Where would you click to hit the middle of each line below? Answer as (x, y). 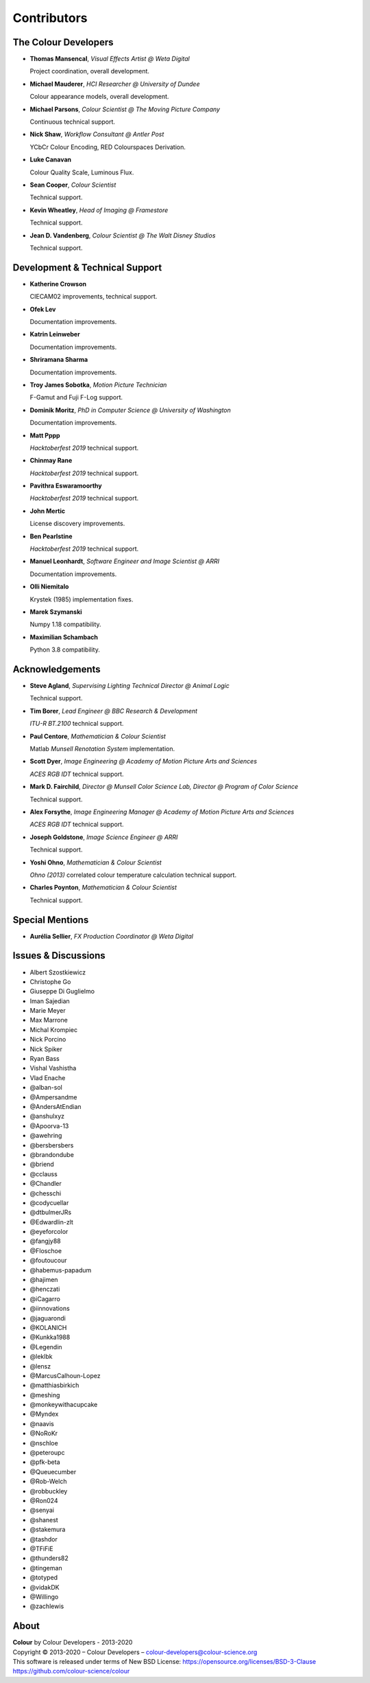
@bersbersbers (52, 1145)
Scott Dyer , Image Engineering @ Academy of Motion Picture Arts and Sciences (143, 762)
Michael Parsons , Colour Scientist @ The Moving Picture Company (125, 109)
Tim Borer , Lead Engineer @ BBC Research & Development (114, 711)
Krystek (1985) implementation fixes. (82, 599)
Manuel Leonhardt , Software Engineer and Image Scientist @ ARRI (125, 561)
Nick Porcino (48, 1040)
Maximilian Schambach (64, 637)
